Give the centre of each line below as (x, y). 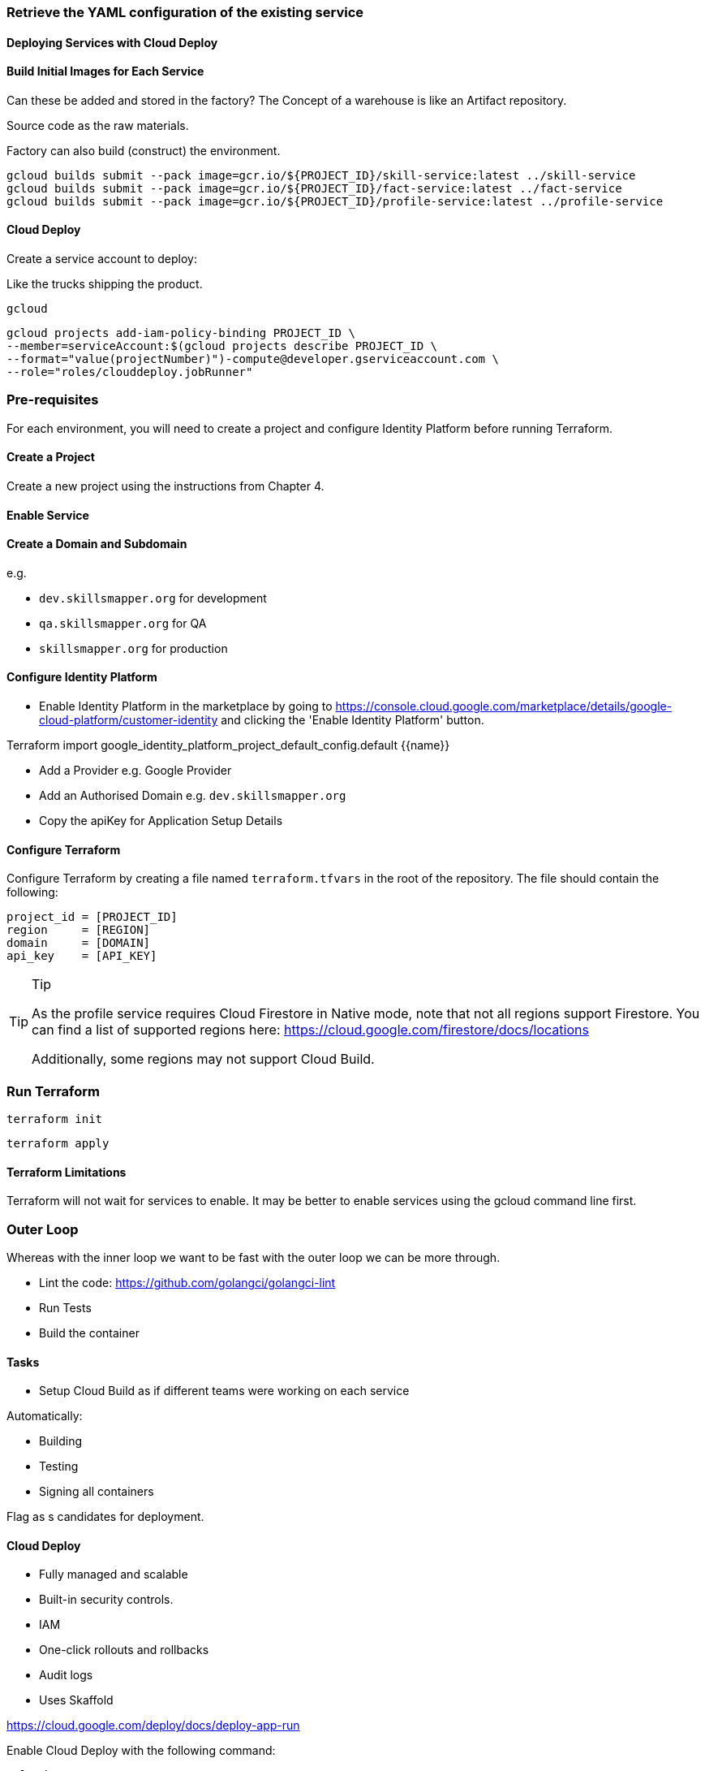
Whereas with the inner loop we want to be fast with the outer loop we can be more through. (254, 1257)
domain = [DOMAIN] (79, 943)
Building (61, 1441)
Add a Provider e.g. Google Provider (135, 771)
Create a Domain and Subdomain (97, 544)
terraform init (55, 1119)
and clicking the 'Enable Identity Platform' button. (352, 720)
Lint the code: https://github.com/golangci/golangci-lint (187, 1283)
